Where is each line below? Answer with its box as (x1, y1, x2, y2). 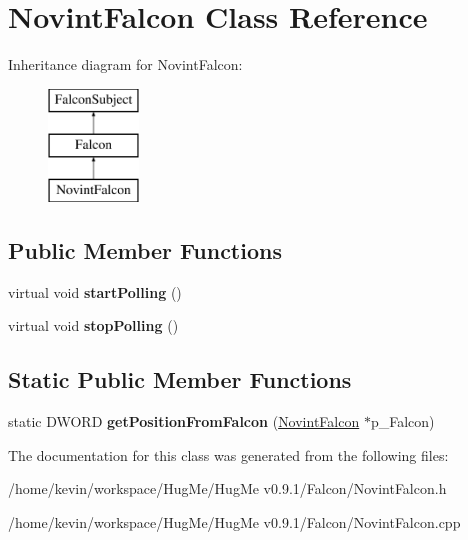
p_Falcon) (370, 411, 435, 432)
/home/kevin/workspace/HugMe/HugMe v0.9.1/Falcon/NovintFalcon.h (8, 478, 447, 499)
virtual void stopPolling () (8, 315, 179, 336)
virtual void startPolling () (8, 281, 182, 302)
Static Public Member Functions (8, 364, 352, 395)
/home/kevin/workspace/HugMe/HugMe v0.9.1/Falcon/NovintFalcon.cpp (8, 512, 461, 533)
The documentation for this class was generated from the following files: (8, 444, 449, 465)
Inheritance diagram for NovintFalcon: (8, 54, 243, 75)
